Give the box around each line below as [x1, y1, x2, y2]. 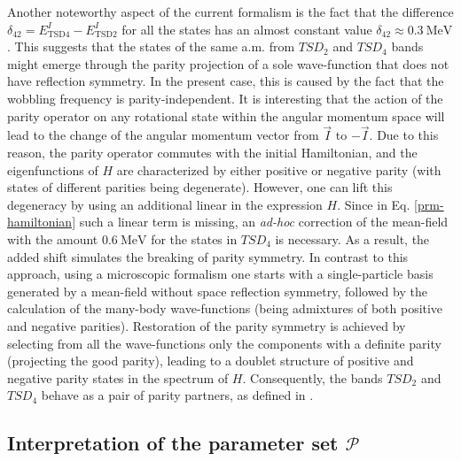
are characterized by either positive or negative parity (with [116, 160, 441, 179]
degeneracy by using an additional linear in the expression [7, 195, 323, 213]
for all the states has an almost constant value [121, 19, 372, 38]
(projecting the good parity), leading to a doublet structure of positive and [7, 351, 414, 370]
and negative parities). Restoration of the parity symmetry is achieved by [7, 316, 406, 334]
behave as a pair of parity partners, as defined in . [41, 386, 314, 404]
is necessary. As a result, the [275, 229, 430, 248]
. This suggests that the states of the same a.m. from [7, 37, 295, 56]
